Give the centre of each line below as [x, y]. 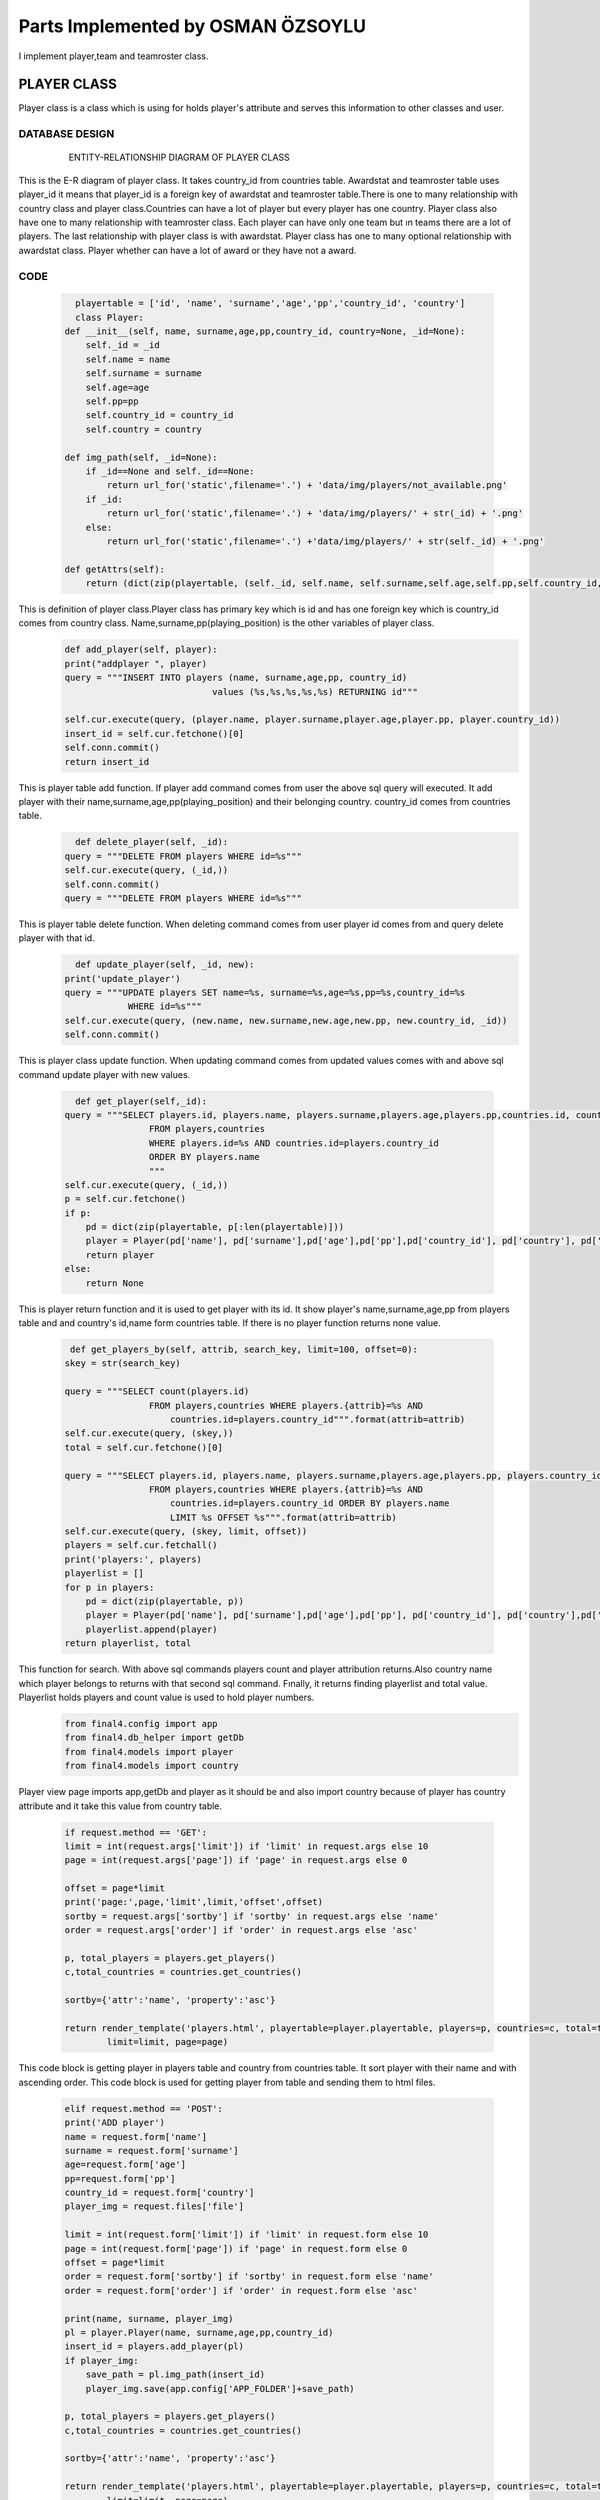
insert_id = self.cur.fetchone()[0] [154, 733]
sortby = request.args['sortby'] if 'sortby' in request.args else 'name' [252, 1916]
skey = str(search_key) [123, 1363]
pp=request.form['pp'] [120, 2178]
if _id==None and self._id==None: [170, 471]
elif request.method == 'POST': [144, 2108]
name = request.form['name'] [136, 2136]
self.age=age [117, 387]
